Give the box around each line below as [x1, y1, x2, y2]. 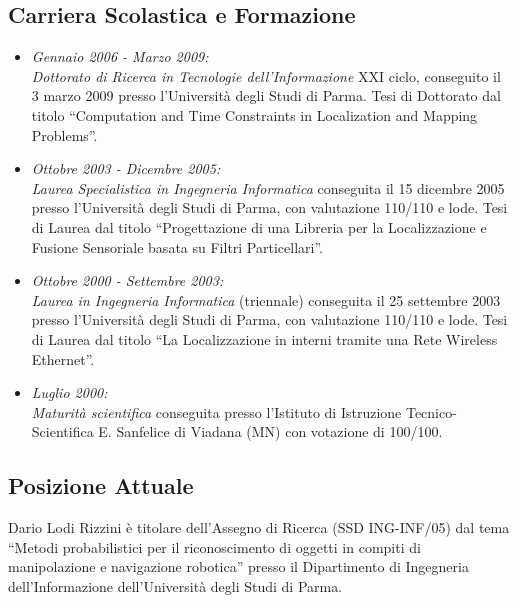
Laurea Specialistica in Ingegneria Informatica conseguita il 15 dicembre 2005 [31, 177, 505, 198]
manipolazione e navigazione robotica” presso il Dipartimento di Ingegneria [8, 556, 469, 577]
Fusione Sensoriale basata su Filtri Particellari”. [31, 236, 323, 257]
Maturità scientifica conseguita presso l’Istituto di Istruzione [31, 401, 402, 422]
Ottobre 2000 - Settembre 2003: [31, 270, 224, 291]
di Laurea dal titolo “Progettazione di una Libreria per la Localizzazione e [31, 216, 487, 237]
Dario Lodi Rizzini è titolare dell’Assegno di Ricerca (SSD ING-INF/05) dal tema [8, 517, 510, 538]
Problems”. [31, 124, 98, 145]
